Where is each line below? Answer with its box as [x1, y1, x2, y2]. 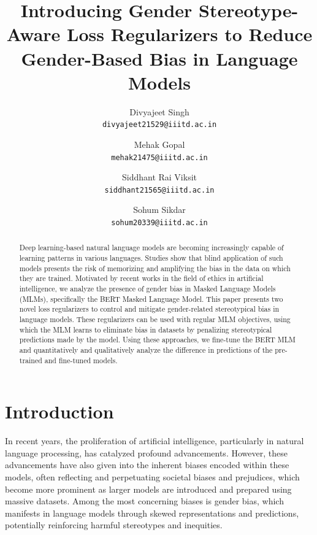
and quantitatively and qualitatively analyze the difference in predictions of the [19, 345, 273, 355]
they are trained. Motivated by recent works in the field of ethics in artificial [19, 273, 264, 283]
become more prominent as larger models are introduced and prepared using [5, 482, 292, 495]
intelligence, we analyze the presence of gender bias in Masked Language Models [19, 283, 276, 294]
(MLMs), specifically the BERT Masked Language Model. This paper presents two [19, 293, 283, 304]
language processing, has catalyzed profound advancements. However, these [5, 446, 288, 459]
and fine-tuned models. [44, 355, 118, 365]
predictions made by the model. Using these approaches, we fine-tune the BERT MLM [19, 334, 296, 345]
